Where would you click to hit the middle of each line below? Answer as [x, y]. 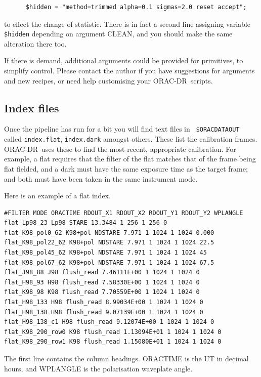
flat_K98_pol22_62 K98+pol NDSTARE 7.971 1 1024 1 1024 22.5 [109, 243]
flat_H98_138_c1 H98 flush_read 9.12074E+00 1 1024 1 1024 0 [109, 322]
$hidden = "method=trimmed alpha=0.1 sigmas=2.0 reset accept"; [136, 7]
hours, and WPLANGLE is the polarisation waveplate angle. [98, 368]
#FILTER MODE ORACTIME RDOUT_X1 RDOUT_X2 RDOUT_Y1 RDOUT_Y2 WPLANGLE [124, 213]
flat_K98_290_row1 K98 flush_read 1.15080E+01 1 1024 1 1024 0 [113, 342]
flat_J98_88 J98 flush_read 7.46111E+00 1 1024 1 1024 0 [102, 273]
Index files [32, 108]
